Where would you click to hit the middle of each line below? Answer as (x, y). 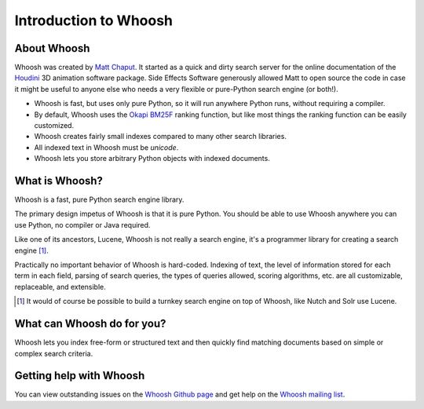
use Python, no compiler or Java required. (82, 225)
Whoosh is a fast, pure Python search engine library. (99, 199)
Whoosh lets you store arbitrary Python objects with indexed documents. (152, 159)
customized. (54, 126)
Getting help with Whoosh (80, 376)
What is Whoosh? (59, 181)
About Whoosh (52, 48)
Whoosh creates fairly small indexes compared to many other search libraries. (160, 137)
